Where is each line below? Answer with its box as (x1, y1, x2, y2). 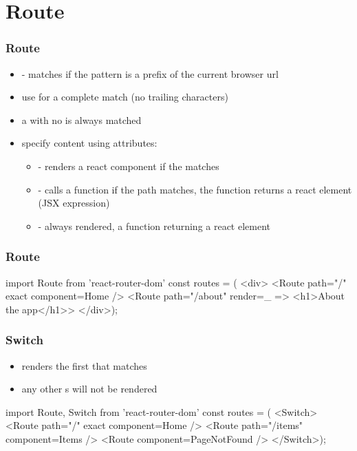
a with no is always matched (21, 112, 142, 127)
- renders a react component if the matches (38, 158, 219, 173)
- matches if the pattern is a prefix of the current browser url (21, 66, 279, 81)
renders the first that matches (21, 358, 147, 373)
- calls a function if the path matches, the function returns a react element (38, 182, 352, 196)
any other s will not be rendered (21, 381, 158, 396)
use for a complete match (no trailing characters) (21, 90, 228, 104)
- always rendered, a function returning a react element (38, 218, 271, 233)
